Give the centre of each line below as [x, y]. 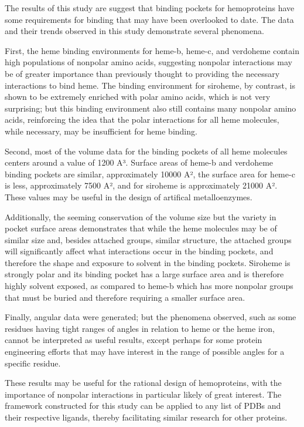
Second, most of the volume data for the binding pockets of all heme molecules [146, 151]
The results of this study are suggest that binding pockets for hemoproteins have [150, 8]
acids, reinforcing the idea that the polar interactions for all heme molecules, [142, 120]
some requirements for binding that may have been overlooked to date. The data [149, 19]
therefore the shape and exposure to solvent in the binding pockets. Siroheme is [148, 262]
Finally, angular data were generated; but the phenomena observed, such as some [151, 317]
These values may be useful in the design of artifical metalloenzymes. [129, 196]
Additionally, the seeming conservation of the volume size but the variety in [141, 216]
